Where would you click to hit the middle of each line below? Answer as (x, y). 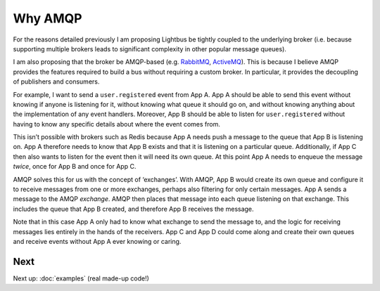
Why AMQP (47, 18)
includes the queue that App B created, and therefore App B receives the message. (133, 209)
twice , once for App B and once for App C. (75, 167)
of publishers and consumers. (56, 82)
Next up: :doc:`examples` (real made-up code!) (81, 278)
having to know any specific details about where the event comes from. (117, 124)
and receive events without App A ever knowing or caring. (97, 241)
